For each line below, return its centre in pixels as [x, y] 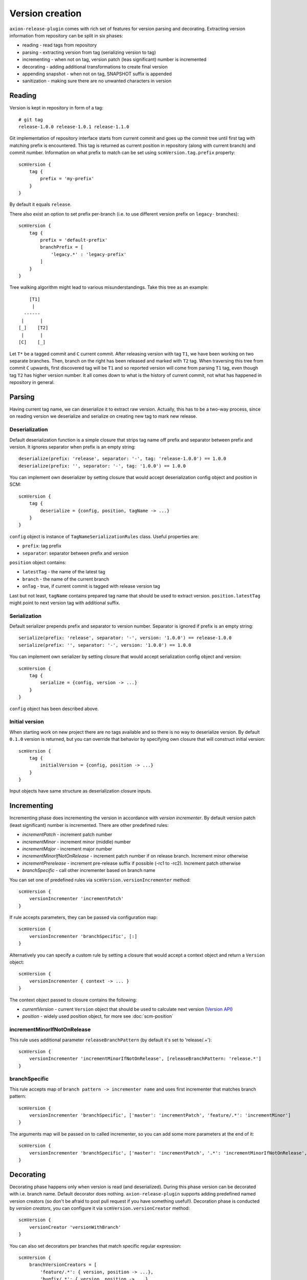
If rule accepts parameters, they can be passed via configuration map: [84, 918]
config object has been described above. [54, 709]
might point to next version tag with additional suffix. [65, 603]
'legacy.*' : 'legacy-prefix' [89, 254]
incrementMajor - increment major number [67, 849]
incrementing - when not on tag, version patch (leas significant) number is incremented [114, 59]
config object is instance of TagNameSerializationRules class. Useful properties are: [104, 536]
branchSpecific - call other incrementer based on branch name [89, 870]
